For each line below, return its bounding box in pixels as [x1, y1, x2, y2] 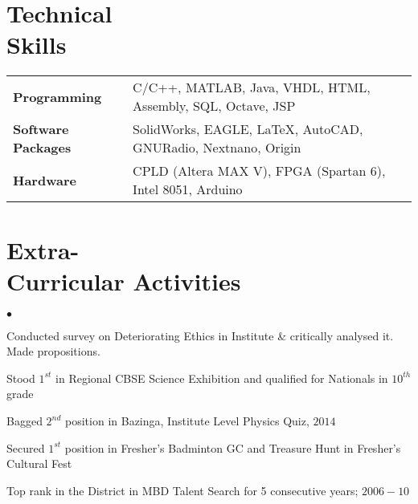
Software [13, 120, 69, 139]
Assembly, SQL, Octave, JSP [133, 96, 296, 116]
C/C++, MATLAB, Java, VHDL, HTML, [133, 78, 371, 97]
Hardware [13, 170, 76, 189]
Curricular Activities [6, 264, 241, 297]
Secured [6, 439, 45, 456]
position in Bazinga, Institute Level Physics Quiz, [65, 413, 309, 429]
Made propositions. [6, 343, 100, 360]
